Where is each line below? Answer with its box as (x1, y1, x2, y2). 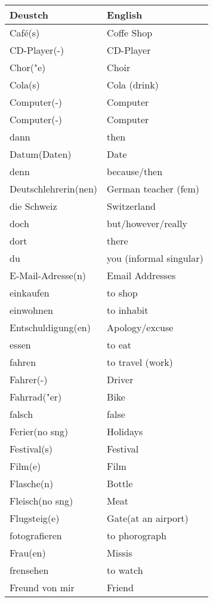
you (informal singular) (107, 251, 203, 265)
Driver (107, 372, 134, 386)
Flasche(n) (10, 476, 54, 490)
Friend (107, 580, 134, 594)
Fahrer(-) (10, 372, 48, 386)
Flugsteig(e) (10, 511, 60, 525)
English (107, 8, 143, 22)
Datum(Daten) (10, 147, 72, 161)
